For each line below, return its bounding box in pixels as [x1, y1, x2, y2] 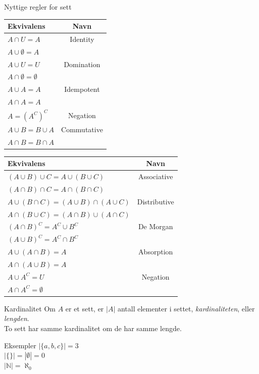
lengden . [4, 313, 29, 324]
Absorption [138, 246, 173, 257]
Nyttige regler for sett [4, 2, 72, 12]
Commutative [61, 124, 103, 134]
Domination [64, 59, 100, 69]
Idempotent [64, 84, 100, 94]
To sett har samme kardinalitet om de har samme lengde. [4, 323, 182, 333]
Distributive [137, 196, 174, 206]
